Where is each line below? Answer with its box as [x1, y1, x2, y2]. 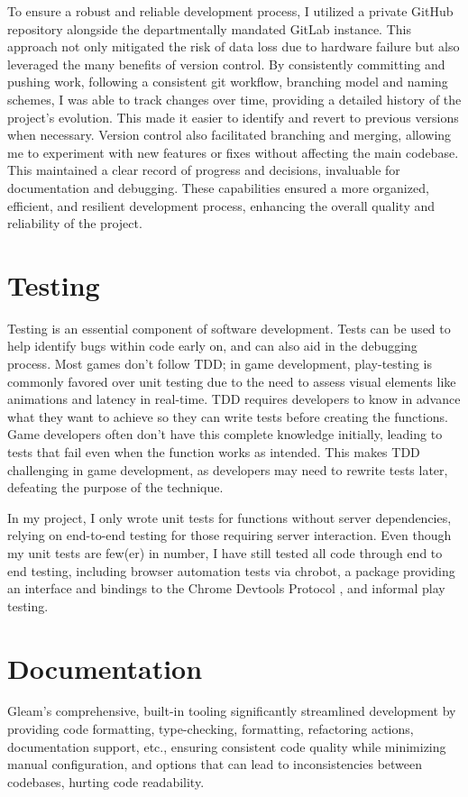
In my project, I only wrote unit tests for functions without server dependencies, [7, 508, 452, 527]
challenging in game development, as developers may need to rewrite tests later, [7, 460, 448, 479]
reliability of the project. [7, 214, 142, 233]
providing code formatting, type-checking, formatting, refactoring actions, [7, 719, 414, 738]
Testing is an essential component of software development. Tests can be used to [7, 318, 451, 337]
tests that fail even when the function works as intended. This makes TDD [7, 443, 420, 461]
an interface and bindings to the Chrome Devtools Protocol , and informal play [7, 579, 445, 598]
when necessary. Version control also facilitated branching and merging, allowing [7, 125, 452, 144]
